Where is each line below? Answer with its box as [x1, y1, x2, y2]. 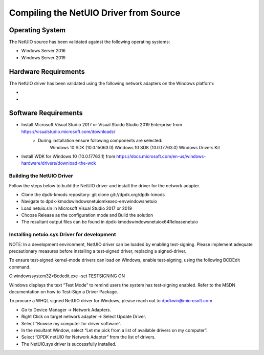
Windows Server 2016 [21, 48, 66, 54]
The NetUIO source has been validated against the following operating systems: [9, 39, 170, 45]
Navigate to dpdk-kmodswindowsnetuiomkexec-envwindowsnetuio [21, 199, 157, 204]
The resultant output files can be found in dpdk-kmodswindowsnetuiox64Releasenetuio [21, 219, 198, 225]
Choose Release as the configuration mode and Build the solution [21, 212, 154, 218]
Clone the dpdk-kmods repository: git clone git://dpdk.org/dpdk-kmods [21, 191, 165, 198]
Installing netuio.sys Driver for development [9, 231, 116, 238]
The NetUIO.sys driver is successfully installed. [21, 341, 117, 347]
